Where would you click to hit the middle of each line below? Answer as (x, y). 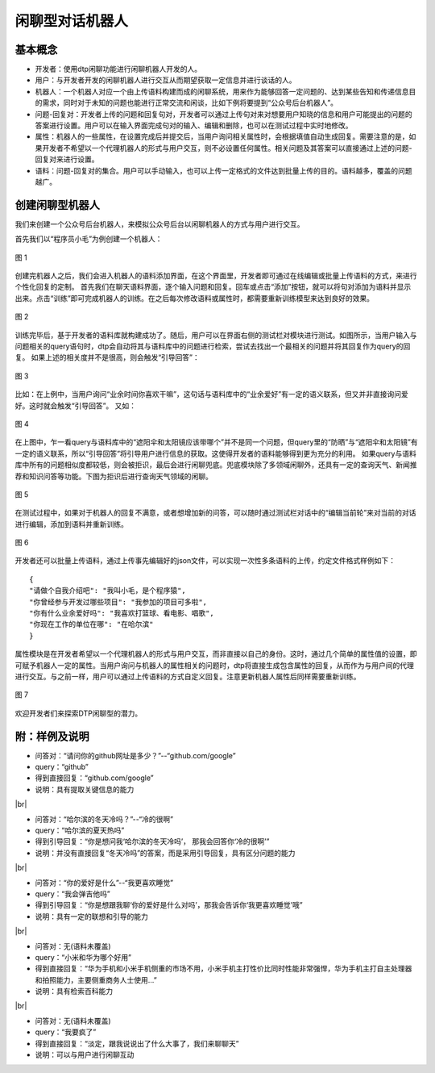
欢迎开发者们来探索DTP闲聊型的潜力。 (79, 713)
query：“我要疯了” (66, 1032)
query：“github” (62, 767)
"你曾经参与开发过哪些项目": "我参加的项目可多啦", (118, 602)
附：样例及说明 (52, 736)
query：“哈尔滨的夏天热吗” (80, 830)
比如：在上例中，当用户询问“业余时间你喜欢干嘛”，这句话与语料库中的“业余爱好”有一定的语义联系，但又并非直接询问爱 (211, 395)
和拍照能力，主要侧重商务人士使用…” (96, 979)
